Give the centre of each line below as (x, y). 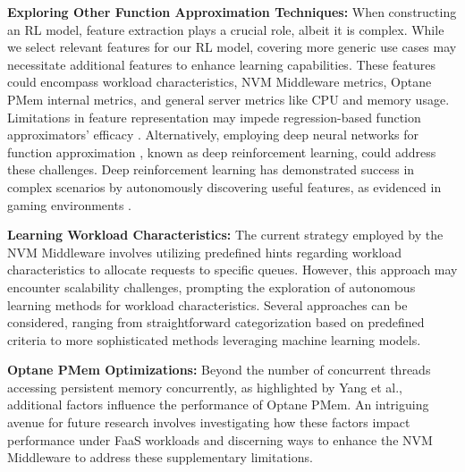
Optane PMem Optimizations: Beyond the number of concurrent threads (219, 370)
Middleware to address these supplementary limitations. (160, 457)
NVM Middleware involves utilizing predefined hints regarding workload (205, 252)
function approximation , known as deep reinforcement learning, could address (222, 152)
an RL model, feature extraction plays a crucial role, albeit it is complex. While (226, 29)
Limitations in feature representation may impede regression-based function (214, 117)
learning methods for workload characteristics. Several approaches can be (207, 304)
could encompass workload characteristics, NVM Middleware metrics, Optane (220, 82)
